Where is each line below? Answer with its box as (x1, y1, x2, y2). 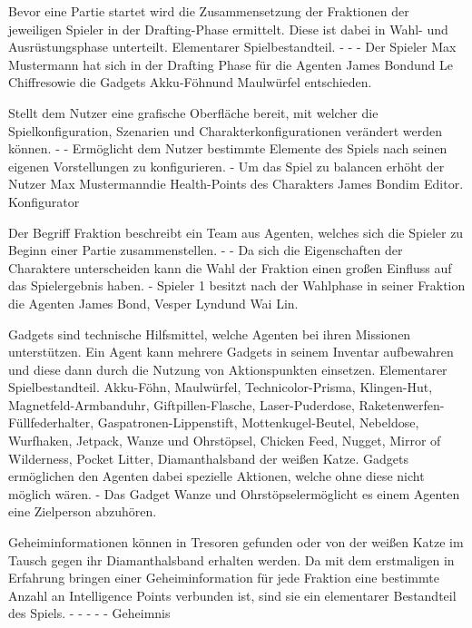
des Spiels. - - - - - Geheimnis (8, 603, 171, 623)
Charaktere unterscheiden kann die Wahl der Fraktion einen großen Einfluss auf (8, 258, 452, 277)
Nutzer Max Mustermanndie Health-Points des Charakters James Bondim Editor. (8, 174, 464, 193)
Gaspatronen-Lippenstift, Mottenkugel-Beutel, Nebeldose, (97, 413, 419, 432)
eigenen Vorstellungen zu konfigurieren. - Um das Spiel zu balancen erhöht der (8, 156, 445, 175)
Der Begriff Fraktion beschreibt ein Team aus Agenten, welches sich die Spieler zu (8, 222, 464, 241)
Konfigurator (8, 191, 80, 211)
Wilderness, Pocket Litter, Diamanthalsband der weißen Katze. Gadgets (8, 448, 408, 467)
